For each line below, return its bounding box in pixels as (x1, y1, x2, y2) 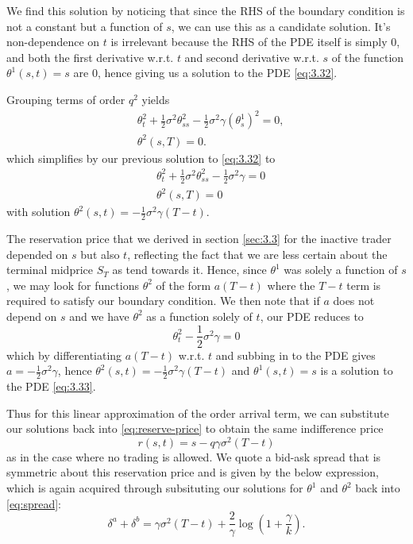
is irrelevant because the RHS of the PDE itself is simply (110, 33, 388, 50)
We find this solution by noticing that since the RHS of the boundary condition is (6, 2, 405, 18)
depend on (6, 307, 57, 324)
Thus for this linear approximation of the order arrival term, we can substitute (6, 404, 389, 421)
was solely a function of (284, 261, 398, 278)
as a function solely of (146, 307, 253, 324)
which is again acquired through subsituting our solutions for (6, 480, 303, 496)
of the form (156, 276, 211, 293)
